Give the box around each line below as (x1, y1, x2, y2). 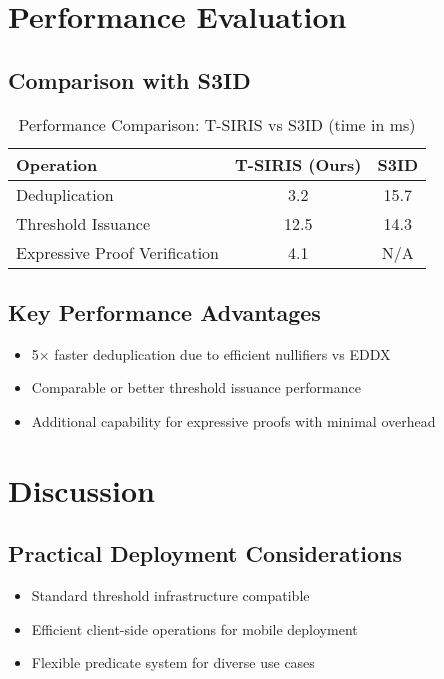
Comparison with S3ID (8, 64, 251, 95)
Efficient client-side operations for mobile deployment (31, 618, 358, 639)
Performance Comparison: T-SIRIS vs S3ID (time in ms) (18, 112, 416, 136)
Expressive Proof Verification (16, 240, 220, 264)
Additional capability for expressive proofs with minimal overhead (31, 410, 436, 431)
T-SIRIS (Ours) (235, 152, 362, 176)
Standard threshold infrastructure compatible (31, 585, 310, 606)
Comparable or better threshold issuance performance (31, 377, 361, 398)
